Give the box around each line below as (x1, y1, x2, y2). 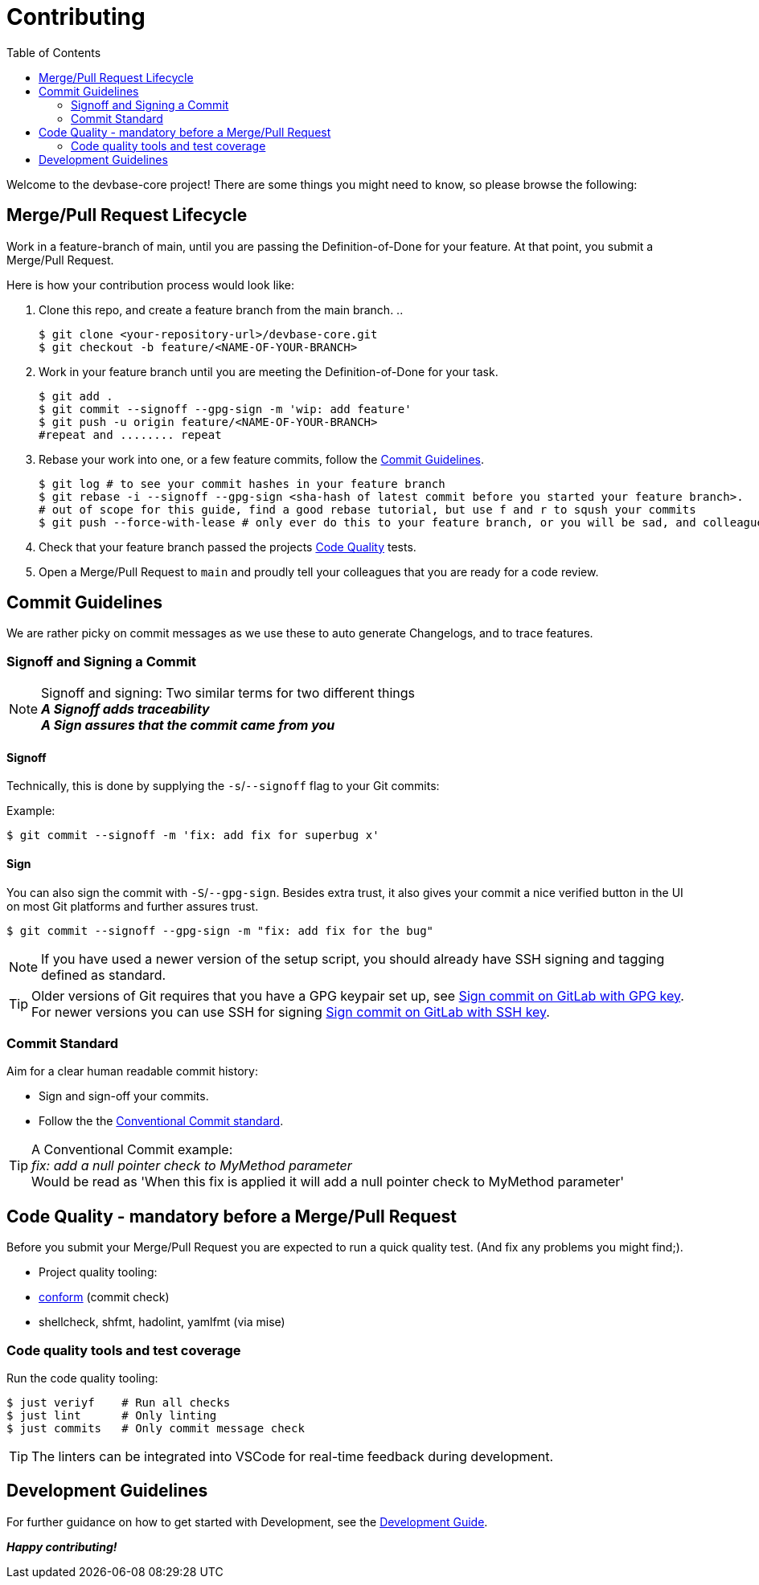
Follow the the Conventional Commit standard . (39, 1114, 284, 1128)
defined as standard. (41, 966, 166, 983)
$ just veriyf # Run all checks (6, 1395, 231, 1409)
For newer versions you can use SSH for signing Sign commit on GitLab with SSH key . (31, 1003, 550, 1020)
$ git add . (39, 389, 113, 403)
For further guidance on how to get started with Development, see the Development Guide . (6, 1514, 488, 1529)
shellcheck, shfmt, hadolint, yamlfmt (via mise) (39, 1315, 285, 1329)
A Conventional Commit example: (31, 1141, 233, 1158)
